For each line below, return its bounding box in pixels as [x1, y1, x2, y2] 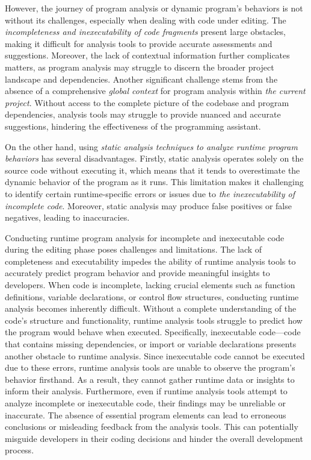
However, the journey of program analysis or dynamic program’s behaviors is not [5, 2, 303, 14]
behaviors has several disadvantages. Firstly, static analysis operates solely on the [5, 152, 304, 165]
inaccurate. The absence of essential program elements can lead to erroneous [5, 408, 286, 421]
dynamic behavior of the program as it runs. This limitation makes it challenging [5, 175, 304, 188]
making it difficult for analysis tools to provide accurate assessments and [5, 37, 273, 49]
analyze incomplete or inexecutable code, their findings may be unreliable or [5, 397, 286, 409]
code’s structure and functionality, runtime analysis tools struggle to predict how [5, 313, 303, 326]
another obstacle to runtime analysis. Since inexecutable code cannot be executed [5, 349, 305, 362]
